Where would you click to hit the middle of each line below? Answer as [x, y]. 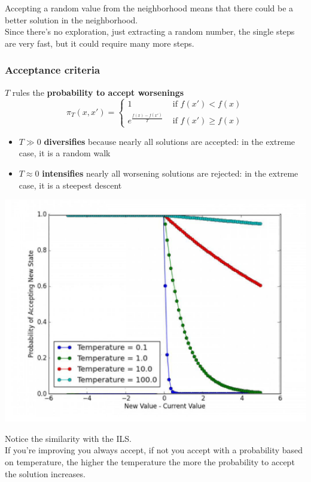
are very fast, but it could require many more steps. [100, 43]
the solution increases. [45, 473]
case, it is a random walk [65, 153]
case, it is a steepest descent [70, 185]
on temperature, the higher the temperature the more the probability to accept [150, 462]
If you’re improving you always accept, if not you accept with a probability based [154, 450]
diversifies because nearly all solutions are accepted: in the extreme [170, 141]
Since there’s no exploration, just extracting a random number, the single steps [150, 31]
